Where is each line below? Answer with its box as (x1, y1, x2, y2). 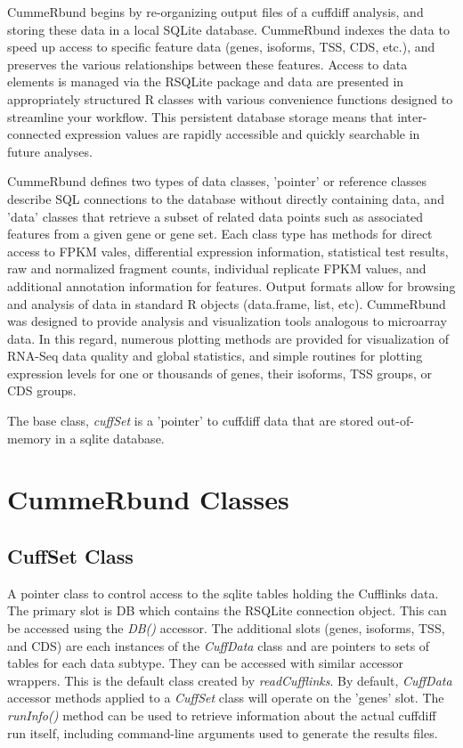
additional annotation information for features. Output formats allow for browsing (7, 276, 456, 295)
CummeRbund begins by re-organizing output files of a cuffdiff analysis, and (7, 3, 424, 20)
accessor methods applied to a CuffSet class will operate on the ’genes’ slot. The (7, 688, 444, 707)
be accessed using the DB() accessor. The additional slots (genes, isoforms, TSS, (7, 619, 445, 638)
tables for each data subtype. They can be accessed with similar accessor (7, 654, 404, 672)
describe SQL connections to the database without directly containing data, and (7, 189, 444, 207)
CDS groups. (7, 381, 77, 400)
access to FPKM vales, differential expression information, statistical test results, (7, 241, 449, 260)
